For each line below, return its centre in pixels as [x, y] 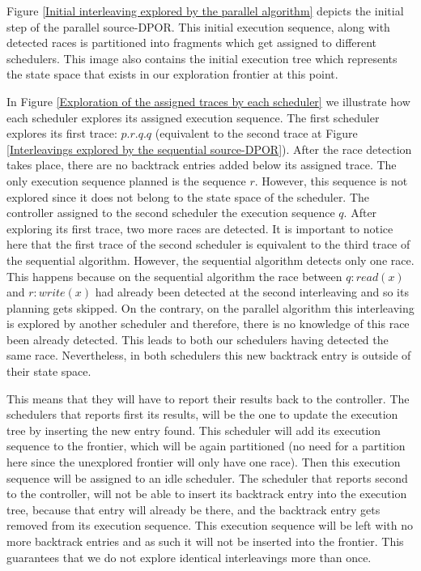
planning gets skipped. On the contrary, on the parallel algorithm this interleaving [210, 307]
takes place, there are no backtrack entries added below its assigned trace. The [202, 165]
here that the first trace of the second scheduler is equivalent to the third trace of [208, 244]
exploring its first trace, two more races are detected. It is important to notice [200, 228]
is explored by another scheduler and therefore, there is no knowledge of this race [208, 324]
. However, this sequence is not [331, 180]
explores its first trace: [62, 133]
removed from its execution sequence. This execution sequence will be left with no [210, 525]
